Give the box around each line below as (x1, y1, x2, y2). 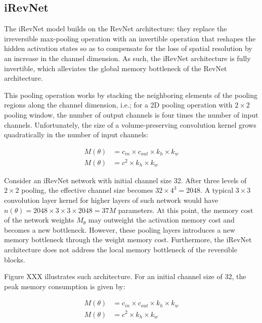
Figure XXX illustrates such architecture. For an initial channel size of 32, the (4, 271, 246, 282)
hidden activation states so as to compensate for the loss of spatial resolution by (4, 43, 252, 53)
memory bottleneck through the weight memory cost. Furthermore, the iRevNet (4, 234, 252, 245)
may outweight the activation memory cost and (88, 214, 235, 225)
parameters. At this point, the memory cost (118, 204, 253, 215)
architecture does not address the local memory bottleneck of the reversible (4, 244, 237, 255)
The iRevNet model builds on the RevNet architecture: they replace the (4, 23, 227, 34)
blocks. (4, 254, 25, 264)
